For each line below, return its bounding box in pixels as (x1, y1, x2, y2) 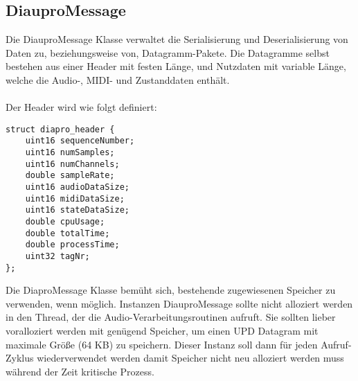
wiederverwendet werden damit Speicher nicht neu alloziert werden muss (37, 351, 344, 365)
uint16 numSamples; (25, 148, 115, 158)
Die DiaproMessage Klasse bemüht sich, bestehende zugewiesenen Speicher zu (6, 283, 336, 297)
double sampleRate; (25, 170, 115, 181)
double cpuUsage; (25, 217, 105, 227)
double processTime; (25, 240, 120, 250)
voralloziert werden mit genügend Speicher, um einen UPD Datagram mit (6, 324, 319, 338)
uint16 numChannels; (25, 159, 120, 169)
